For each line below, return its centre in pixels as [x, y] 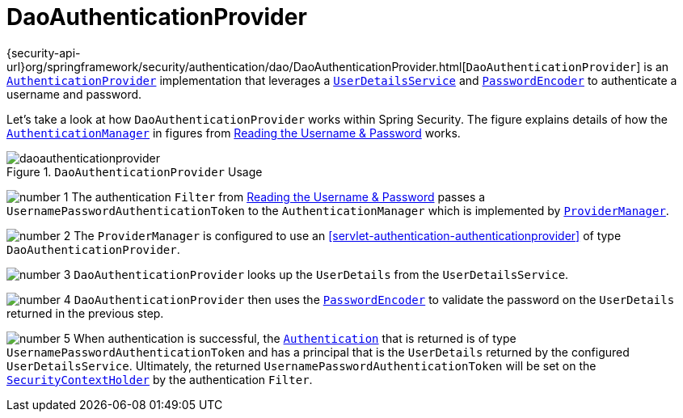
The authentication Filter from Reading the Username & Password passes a [278, 196]
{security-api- [44, 53]
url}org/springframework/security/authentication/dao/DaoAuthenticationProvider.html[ [236, 66]
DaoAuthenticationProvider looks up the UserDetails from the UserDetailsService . [321, 274]
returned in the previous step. [85, 313]
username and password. [74, 94]
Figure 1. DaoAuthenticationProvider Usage [135, 171]
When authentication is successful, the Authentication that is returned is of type [295, 338]
